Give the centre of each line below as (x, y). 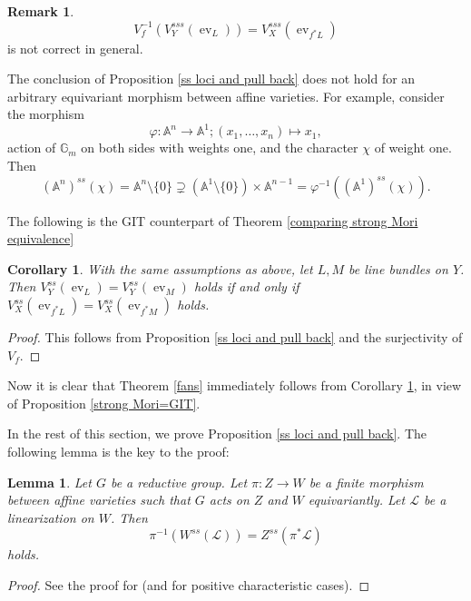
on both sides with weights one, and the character (220, 148)
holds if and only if (246, 286)
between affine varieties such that (99, 500)
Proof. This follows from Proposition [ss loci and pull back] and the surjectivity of (235, 337)
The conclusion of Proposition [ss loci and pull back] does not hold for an (211, 79)
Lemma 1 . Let (49, 482)
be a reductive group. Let (179, 482)
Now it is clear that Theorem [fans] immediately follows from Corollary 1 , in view (235, 385)
